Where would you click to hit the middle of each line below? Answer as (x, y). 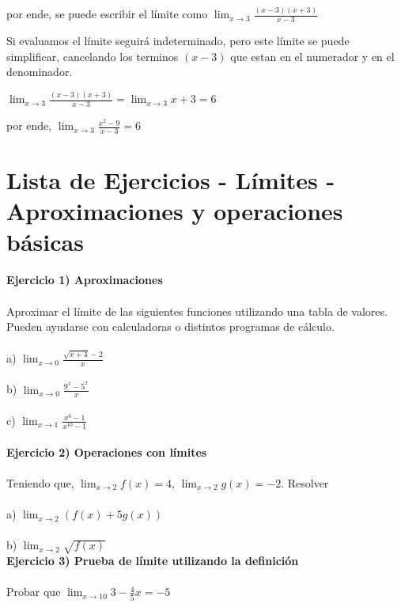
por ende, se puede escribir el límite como (107, 14)
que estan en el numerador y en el (312, 56)
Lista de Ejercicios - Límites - (171, 180)
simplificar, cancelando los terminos (93, 56)
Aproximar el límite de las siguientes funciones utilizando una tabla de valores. (197, 311)
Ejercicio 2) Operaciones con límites (107, 451)
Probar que (34, 592)
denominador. (40, 72)
